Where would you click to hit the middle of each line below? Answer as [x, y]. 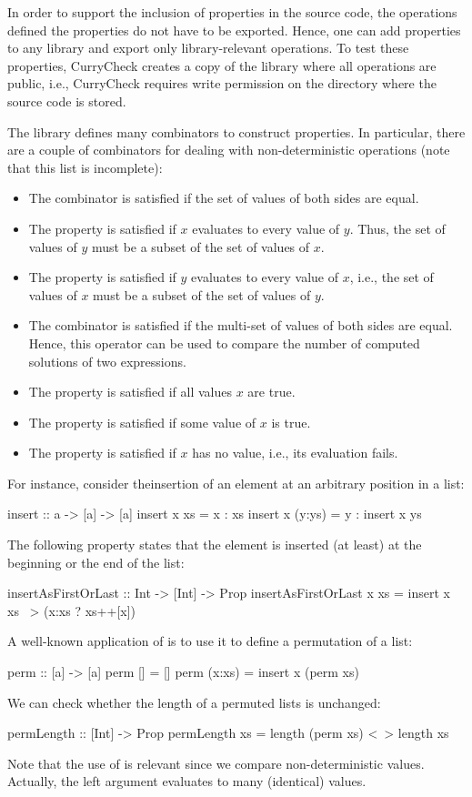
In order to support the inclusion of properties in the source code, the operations [232, 12]
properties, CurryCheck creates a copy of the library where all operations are [222, 65]
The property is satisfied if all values [131, 392]
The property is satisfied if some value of [142, 422]
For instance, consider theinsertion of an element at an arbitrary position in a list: [236, 483]
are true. [271, 392]
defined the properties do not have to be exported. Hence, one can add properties [234, 30]
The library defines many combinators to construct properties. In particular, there [236, 131]
